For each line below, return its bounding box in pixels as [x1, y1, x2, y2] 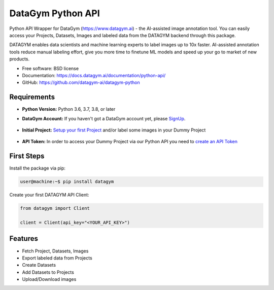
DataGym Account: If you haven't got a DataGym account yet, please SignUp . [22, 115, 186, 121]
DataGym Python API [9, 8, 100, 19]
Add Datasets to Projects [22, 269, 75, 275]
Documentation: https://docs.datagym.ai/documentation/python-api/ [22, 72, 166, 78]
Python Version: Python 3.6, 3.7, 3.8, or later [22, 106, 116, 112]
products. [9, 56, 30, 62]
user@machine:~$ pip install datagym [20, 179, 114, 185]
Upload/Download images [22, 276, 77, 282]
